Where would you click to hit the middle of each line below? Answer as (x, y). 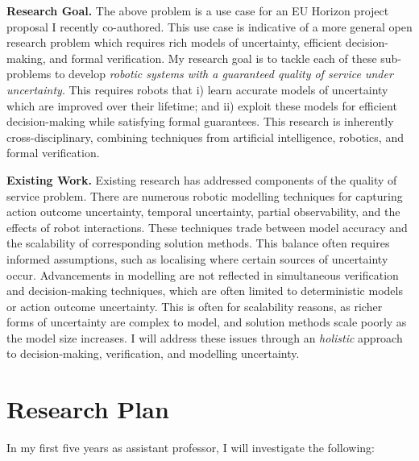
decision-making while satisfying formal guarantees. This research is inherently (200, 121)
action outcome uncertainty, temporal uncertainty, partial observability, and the (203, 212)
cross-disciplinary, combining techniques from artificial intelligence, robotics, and (205, 137)
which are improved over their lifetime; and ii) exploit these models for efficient (202, 105)
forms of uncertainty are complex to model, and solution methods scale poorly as (207, 322)
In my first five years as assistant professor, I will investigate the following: (191, 448)
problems (29, 74)
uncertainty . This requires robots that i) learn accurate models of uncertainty (197, 89)
